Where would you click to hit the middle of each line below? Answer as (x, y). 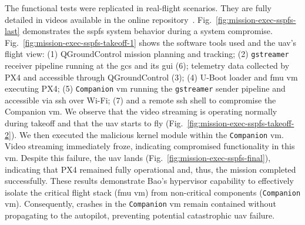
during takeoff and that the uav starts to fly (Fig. (94, 123)
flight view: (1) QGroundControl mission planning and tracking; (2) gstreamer (147, 54)
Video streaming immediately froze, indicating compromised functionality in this (150, 146)
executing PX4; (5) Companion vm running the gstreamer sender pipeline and (145, 88)
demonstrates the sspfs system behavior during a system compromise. (148, 31)
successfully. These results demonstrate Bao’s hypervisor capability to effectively (149, 181)
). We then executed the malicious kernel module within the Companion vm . (147, 134)
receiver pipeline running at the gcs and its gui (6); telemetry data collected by (147, 66)
